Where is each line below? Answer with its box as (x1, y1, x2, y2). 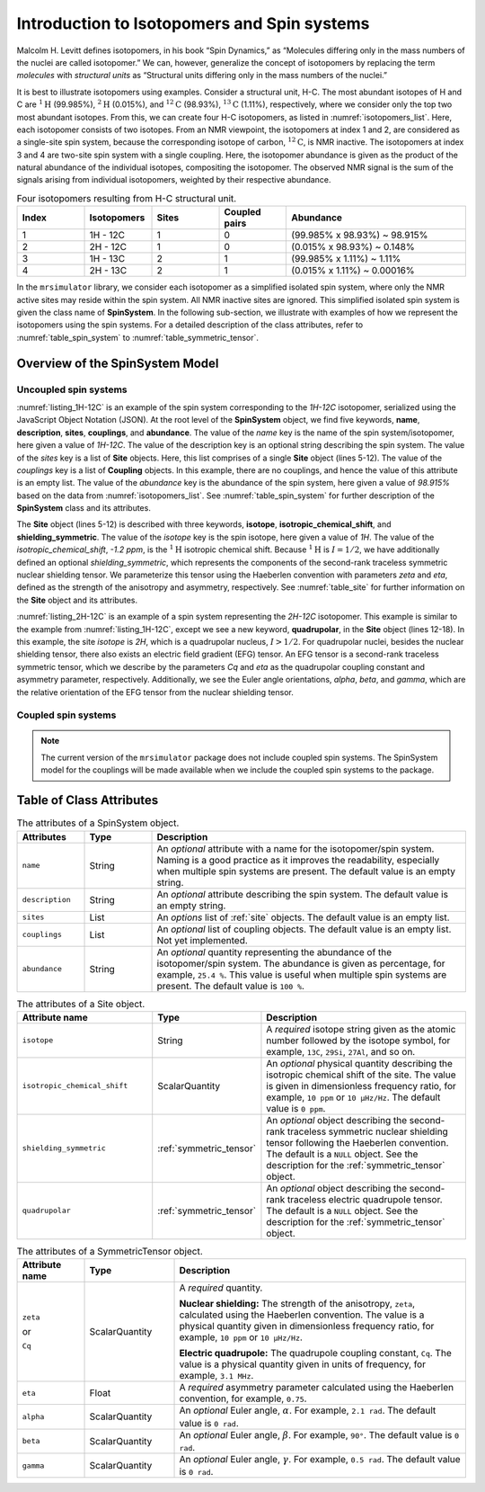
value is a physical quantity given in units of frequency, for (179, 1358, 427, 1371)
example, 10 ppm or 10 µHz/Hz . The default (266, 1091, 441, 1103)
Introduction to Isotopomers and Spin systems (16, 13, 370, 33)
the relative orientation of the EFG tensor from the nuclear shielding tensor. (16, 686, 294, 697)
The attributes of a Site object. (16, 997, 145, 1010)
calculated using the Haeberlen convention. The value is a (179, 1309, 425, 1321)
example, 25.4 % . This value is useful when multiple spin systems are (156, 968, 447, 980)
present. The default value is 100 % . (156, 979, 305, 992)
